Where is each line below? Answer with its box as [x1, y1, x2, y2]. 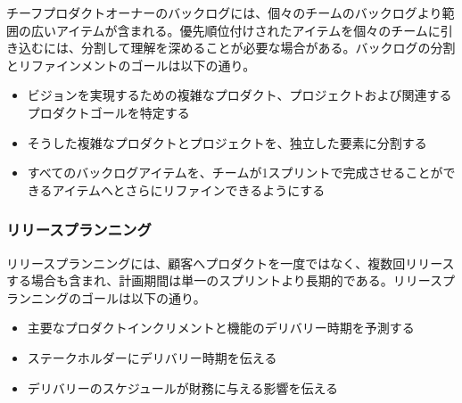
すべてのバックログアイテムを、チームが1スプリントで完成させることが [27, 163, 443, 182]
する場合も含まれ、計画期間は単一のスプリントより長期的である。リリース [6, 271, 443, 290]
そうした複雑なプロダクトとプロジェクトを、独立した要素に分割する [27, 133, 427, 152]
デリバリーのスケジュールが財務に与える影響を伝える [27, 378, 338, 397]
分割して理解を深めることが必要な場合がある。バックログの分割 [80, 38, 456, 57]
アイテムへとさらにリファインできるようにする [52, 180, 326, 199]
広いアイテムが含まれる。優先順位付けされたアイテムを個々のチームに [30, 21, 441, 39]
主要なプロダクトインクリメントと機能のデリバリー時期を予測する [27, 318, 415, 337]
